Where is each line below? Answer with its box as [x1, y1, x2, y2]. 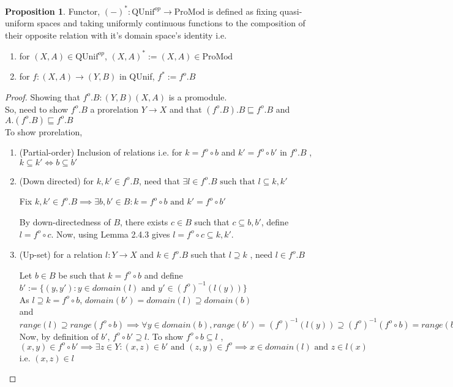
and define [144, 268, 183, 281]
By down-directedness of [19, 215, 111, 228]
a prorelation [90, 102, 139, 115]
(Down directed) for [19, 174, 94, 187]
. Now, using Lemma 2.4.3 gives [51, 227, 170, 240]
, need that [138, 174, 180, 187]
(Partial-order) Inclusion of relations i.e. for [19, 146, 182, 159]
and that [169, 102, 202, 115]
